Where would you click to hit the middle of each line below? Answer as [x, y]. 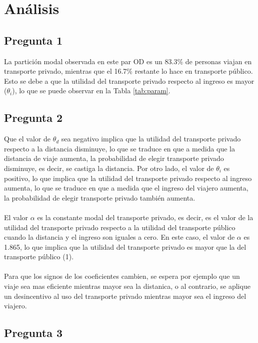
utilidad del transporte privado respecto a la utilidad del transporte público [120, 227]
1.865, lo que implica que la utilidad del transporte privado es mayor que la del [125, 246]
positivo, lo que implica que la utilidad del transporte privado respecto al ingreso [128, 178]
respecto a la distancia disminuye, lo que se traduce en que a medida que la [119, 148]
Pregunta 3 [33, 333]
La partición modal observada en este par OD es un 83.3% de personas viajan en [128, 61]
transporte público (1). [39, 256]
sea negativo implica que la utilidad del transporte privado [151, 139]
